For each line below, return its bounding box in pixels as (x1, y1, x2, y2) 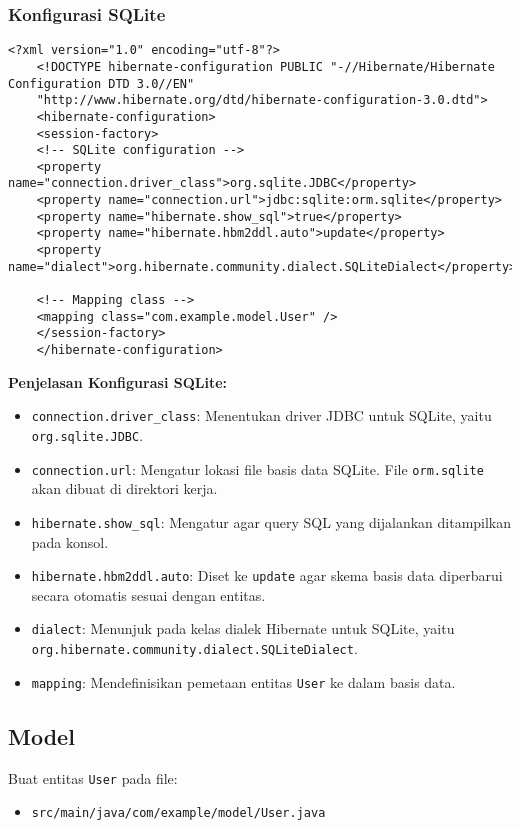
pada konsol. (31, 531, 109, 552)
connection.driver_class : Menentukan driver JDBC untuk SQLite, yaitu (31, 405, 492, 426)
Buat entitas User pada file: (8, 767, 178, 788)
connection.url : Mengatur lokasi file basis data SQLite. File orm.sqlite (31, 458, 484, 479)
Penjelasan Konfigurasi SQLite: (8, 371, 228, 392)
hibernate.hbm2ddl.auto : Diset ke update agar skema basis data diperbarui (31, 565, 503, 586)
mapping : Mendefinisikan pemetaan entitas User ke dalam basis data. (31, 671, 456, 692)
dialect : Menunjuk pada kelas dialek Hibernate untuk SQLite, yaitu (31, 618, 455, 639)
